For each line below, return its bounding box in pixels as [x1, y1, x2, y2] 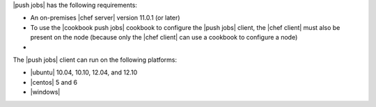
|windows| [30, 88, 61, 97]
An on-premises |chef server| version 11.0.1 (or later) [30, 14, 180, 22]
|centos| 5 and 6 [30, 78, 78, 86]
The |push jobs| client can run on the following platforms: [13, 56, 178, 64]
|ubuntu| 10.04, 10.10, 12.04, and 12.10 [30, 68, 138, 76]
